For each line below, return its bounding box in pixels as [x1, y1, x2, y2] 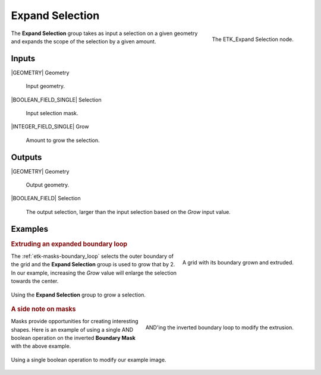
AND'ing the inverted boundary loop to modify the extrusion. [145, 324, 294, 331]
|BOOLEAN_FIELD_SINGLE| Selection [11, 96, 102, 103]
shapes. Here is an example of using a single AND [11, 326, 134, 333]
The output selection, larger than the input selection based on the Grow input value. [26, 208, 231, 215]
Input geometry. [26, 83, 65, 90]
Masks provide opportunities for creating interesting [11, 318, 139, 325]
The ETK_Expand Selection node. [212, 36, 294, 43]
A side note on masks [11, 305, 76, 313]
